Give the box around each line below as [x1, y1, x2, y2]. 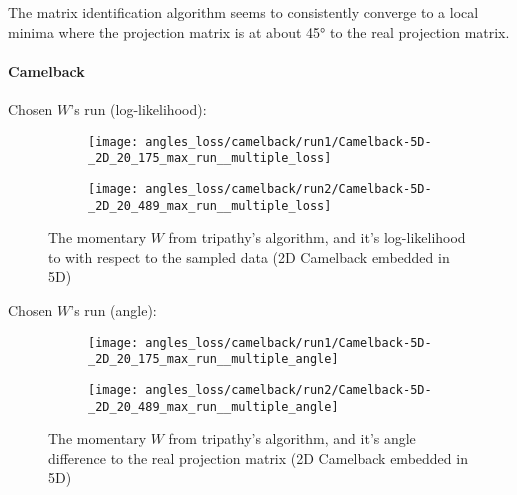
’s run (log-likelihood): [70, 98, 207, 119]
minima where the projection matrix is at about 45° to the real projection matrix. [8, 21, 510, 42]
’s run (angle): [70, 299, 157, 320]
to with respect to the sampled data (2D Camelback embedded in [48, 246, 450, 267]
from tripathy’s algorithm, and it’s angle [168, 428, 416, 449]
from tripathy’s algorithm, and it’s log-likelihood [168, 227, 466, 248]
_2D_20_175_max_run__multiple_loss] [88, 151, 332, 166]
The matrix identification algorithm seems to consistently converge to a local [8, 2, 479, 22]
